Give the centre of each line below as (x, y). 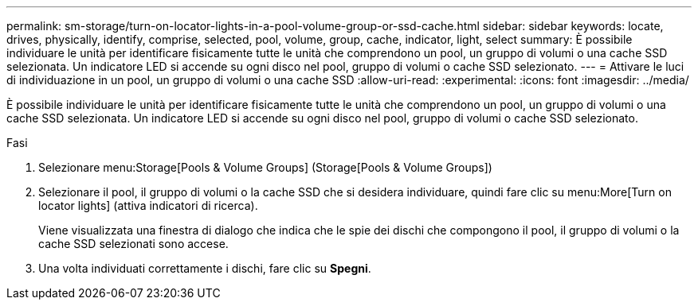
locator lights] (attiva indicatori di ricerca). (148, 205)
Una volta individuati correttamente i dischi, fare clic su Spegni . (205, 268)
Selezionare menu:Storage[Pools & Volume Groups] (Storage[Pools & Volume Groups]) (265, 167)
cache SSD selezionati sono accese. (133, 244)
